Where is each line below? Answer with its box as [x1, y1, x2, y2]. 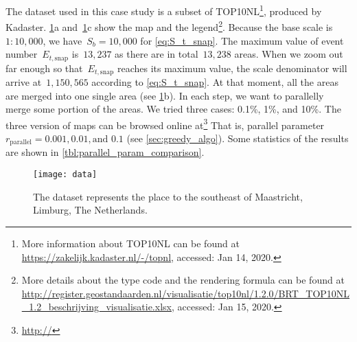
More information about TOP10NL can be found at [21, 236, 240, 250]
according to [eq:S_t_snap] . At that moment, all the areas [91, 75, 338, 89]
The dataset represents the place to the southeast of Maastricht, [33, 189, 303, 203]
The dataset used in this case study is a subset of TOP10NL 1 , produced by [5, 2, 322, 18]
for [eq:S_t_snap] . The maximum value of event [140, 33, 344, 47]
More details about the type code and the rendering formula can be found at [21, 273, 345, 287]
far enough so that [5, 60, 83, 75]
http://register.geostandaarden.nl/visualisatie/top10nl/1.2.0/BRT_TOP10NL [21, 286, 350, 300]
